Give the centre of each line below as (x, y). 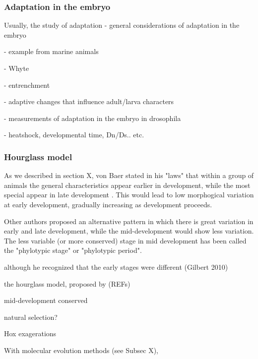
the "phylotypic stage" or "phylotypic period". (73, 250)
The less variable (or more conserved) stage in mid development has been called (125, 240)
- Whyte (17, 68)
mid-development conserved (46, 300)
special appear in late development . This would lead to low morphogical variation (129, 195)
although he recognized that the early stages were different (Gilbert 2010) (116, 267)
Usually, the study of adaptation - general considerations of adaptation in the (122, 25)
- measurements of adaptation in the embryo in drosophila (93, 118)
